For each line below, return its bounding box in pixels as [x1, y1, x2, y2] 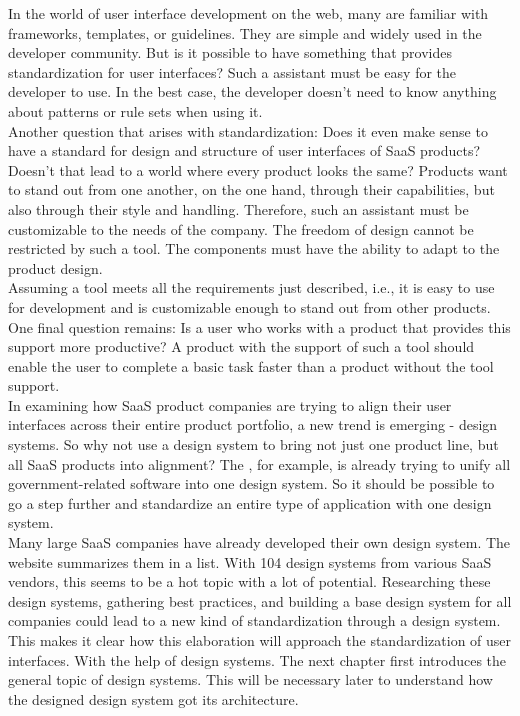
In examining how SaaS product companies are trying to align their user [8, 394, 452, 415]
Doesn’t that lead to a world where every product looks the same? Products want [8, 159, 508, 180]
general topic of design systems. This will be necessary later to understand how [8, 669, 493, 690]
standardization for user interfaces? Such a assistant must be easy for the [8, 61, 457, 82]
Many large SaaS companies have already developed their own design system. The [8, 532, 511, 553]
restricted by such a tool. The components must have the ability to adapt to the [8, 238, 500, 259]
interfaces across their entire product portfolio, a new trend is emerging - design [8, 414, 498, 435]
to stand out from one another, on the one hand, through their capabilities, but [8, 179, 495, 200]
